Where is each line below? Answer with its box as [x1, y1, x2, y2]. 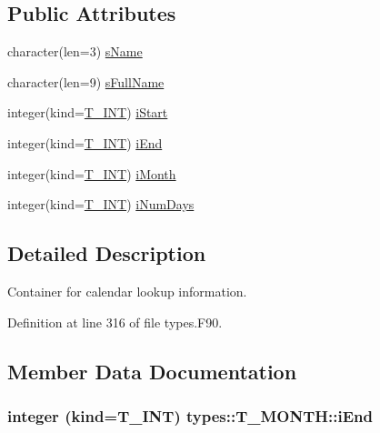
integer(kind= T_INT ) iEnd [7, 133, 163, 152]
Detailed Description [7, 239, 206, 267]
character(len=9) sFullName [7, 72, 165, 91]
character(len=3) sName [7, 42, 143, 61]
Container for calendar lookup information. [7, 281, 247, 300]
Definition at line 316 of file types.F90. [7, 312, 223, 331]
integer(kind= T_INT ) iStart [7, 103, 168, 122]
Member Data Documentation [7, 357, 297, 385]
